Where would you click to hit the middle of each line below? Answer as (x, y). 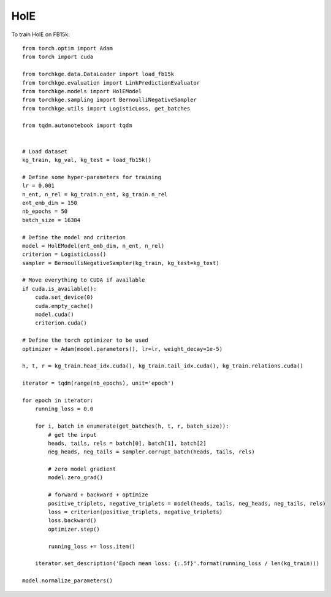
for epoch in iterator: (58, 400)
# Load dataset (45, 151)
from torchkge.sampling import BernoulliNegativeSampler (110, 100)
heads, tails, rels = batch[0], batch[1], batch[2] (127, 443)
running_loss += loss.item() (92, 546)
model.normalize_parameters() (68, 581)
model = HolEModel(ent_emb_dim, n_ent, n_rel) (93, 246)
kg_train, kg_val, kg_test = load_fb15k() (87, 160)
